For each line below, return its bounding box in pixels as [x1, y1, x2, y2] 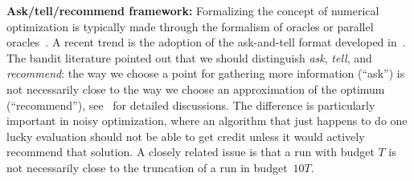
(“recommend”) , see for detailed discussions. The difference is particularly [6, 96, 375, 113]
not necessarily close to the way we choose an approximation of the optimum [6, 80, 385, 97]
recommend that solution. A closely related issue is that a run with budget [6, 143, 375, 160]
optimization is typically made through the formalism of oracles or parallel [6, 18, 374, 34]
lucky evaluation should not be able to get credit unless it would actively [6, 127, 365, 144]
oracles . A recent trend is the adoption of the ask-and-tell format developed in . [6, 34, 406, 50]
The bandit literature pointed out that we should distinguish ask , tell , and [6, 49, 372, 66]
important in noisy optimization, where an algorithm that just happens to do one [6, 112, 408, 129]
